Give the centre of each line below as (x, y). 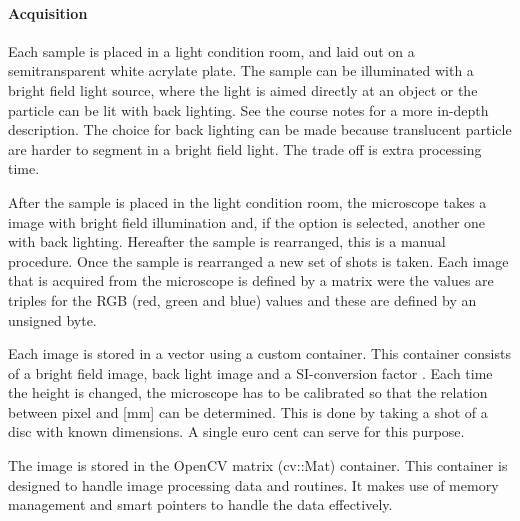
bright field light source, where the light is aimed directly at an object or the (243, 89)
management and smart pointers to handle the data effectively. (200, 504)
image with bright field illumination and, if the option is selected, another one (247, 221)
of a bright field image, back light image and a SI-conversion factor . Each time (250, 372)
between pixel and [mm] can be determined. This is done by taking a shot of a (248, 411)
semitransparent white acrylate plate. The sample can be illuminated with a (241, 70)
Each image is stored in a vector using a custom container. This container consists (259, 353)
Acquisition (48, 12)
